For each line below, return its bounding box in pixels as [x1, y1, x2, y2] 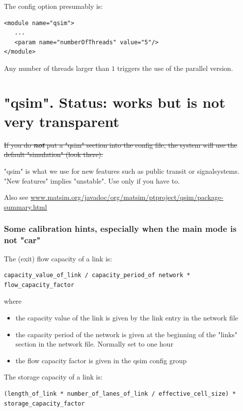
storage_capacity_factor [4, 400, 85, 407]
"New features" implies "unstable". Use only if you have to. [4, 175, 180, 186]
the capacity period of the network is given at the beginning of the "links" [15, 329, 238, 339]
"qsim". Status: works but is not [4, 92, 225, 112]
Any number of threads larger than [4, 63, 109, 73]
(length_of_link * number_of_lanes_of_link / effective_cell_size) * [4, 390, 236, 397]
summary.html [4, 201, 47, 212]
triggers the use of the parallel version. [117, 63, 233, 73]
